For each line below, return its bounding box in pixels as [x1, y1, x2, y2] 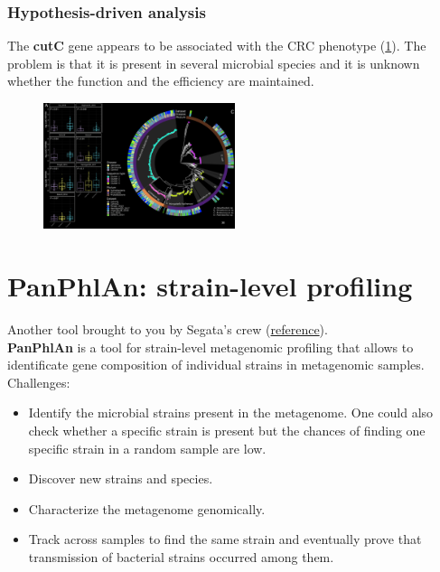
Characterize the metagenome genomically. [28, 499, 266, 518]
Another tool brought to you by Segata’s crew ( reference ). [7, 320, 328, 339]
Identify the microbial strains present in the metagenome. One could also [28, 403, 434, 422]
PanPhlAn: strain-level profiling [7, 267, 413, 305]
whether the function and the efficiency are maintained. [7, 71, 314, 90]
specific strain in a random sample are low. [28, 438, 267, 457]
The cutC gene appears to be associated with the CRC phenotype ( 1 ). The [7, 36, 426, 55]
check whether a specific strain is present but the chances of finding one [28, 421, 426, 440]
